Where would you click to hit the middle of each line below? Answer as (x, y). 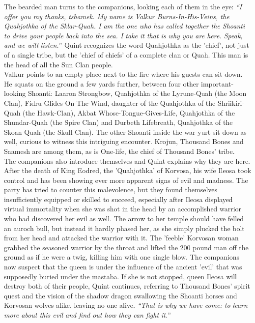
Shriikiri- (231, 103)
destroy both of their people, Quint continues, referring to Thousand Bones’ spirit (127, 286)
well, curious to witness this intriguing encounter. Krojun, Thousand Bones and (124, 141)
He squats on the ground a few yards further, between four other (101, 83)
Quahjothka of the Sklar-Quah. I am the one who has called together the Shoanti (125, 26)
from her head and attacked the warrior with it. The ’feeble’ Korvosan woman (121, 238)
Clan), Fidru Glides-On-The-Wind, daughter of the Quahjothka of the (110, 103)
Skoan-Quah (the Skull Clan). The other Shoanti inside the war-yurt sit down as (125, 132)
